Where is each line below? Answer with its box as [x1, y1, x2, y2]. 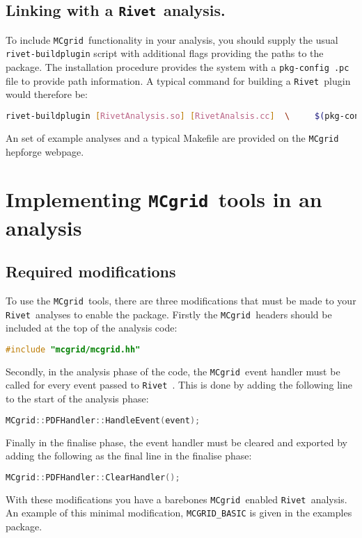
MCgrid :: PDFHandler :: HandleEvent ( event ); [6, 415, 200, 425]
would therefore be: [6, 87, 88, 101]
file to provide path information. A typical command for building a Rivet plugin [6, 73, 351, 88]
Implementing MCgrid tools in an [6, 185, 322, 213]
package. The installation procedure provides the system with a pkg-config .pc [6, 60, 349, 74]
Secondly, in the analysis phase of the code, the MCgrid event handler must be [6, 364, 340, 378]
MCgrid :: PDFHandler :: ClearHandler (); [6, 472, 180, 482]
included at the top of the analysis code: [6, 320, 178, 335]
